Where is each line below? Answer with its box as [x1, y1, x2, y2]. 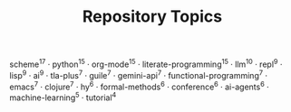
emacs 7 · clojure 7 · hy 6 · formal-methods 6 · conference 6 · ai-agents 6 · [9, 79, 269, 92]
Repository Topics [82, 6, 223, 27]
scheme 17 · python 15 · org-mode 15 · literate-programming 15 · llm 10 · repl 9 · [9, 57, 283, 70]
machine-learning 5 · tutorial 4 [9, 90, 117, 103]
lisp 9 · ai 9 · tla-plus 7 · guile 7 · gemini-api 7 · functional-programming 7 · [9, 68, 268, 80]
